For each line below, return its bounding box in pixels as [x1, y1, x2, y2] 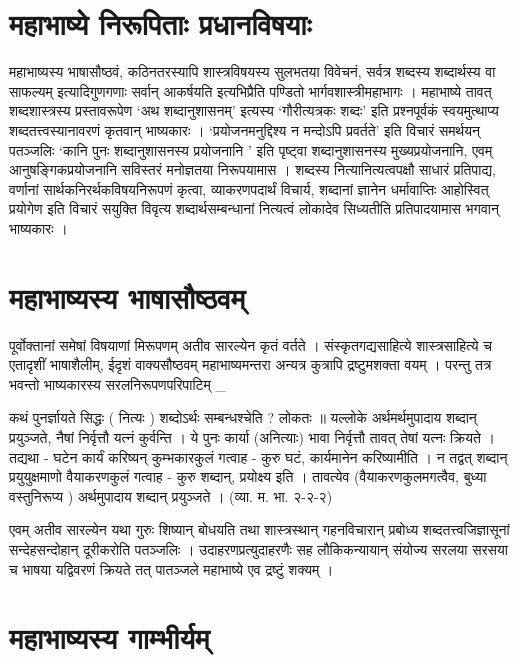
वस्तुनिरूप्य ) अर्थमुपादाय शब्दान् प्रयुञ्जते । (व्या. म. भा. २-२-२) [9, 485, 333, 506]
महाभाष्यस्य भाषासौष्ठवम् [9, 276, 246, 317]
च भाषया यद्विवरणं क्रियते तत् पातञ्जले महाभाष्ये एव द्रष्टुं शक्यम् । [9, 558, 334, 579]
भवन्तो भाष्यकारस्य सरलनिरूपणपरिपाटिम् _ [9, 373, 226, 394]
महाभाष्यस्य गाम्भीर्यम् [9, 617, 210, 658]
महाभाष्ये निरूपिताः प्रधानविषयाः [9, 3, 312, 44]
